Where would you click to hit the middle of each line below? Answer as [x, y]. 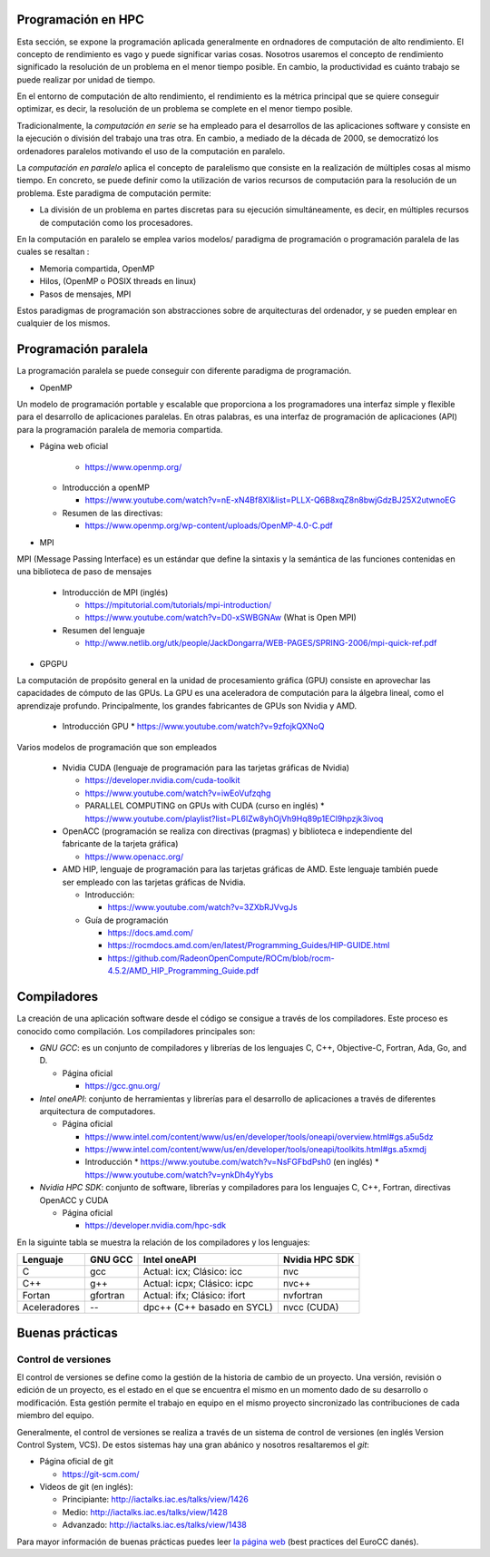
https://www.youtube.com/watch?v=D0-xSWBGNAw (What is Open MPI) [221, 618]
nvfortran [303, 1296]
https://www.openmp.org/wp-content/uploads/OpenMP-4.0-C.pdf [209, 525]
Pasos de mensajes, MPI [85, 294]
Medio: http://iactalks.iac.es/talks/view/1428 [145, 1512]
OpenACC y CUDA [74, 1200]
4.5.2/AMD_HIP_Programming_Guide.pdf [183, 971]
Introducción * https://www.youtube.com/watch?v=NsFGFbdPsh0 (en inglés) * [232, 1162]
